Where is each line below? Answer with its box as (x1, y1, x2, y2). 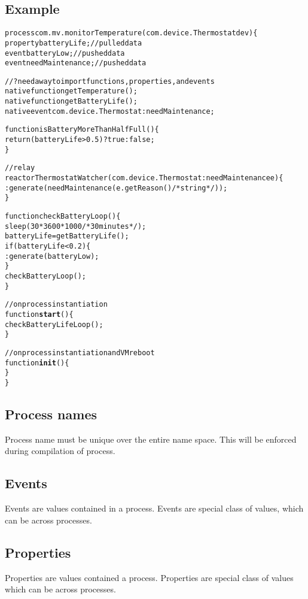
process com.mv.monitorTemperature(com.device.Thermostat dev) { (5, 29, 258, 38)
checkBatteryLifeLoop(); (5, 320, 103, 329)
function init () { (5, 358, 69, 367)
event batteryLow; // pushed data (5, 49, 125, 58)
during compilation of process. (5, 444, 115, 457)
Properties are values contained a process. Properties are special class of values (5, 571, 294, 583)
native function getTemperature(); (5, 87, 138, 96)
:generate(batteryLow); (5, 252, 99, 261)
